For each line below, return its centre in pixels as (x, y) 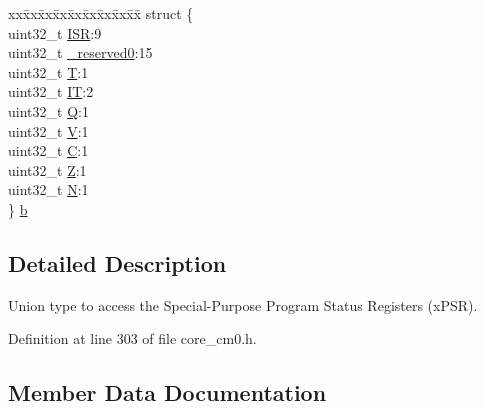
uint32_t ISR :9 (55, 32)
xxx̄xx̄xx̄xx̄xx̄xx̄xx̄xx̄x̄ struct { (101, 13)
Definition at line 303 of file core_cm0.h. (132, 338)
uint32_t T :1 (48, 71)
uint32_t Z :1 (47, 169)
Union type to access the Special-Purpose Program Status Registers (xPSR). (243, 304)
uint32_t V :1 (48, 130)
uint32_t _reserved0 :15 (80, 52)
